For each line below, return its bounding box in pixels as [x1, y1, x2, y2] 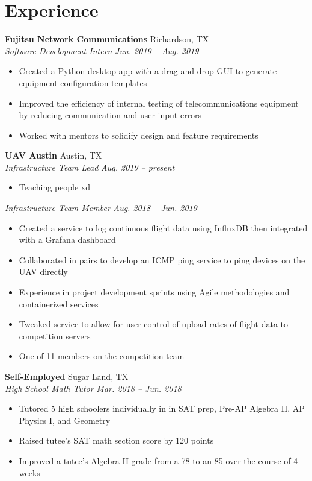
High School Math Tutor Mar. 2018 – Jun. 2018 [5, 382, 182, 394]
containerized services [19, 297, 99, 310]
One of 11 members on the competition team [19, 350, 185, 362]
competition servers [19, 329, 91, 342]
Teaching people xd [19, 181, 91, 193]
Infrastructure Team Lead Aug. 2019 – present [5, 160, 175, 173]
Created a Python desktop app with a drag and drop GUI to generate [19, 64, 277, 77]
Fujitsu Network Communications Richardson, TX [5, 33, 209, 45]
